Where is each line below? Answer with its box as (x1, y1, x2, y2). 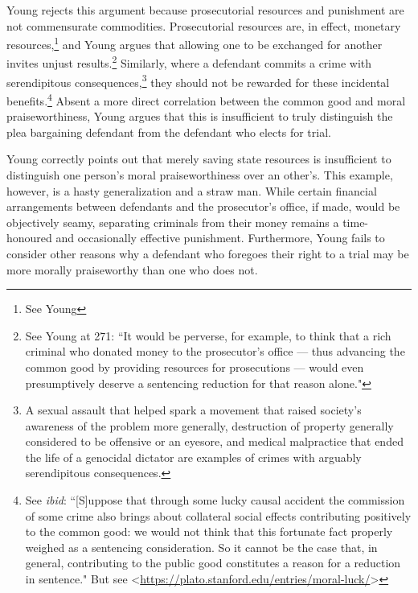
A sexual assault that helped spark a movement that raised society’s (25, 402, 362, 418)
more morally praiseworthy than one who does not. (6, 261, 258, 278)
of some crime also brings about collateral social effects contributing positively (25, 507, 412, 524)
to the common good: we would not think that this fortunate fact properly (25, 523, 393, 540)
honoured (6, 229, 52, 246)
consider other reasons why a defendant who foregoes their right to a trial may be (6, 245, 409, 261)
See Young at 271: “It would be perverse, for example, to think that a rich (25, 327, 391, 344)
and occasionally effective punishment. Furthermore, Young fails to (55, 229, 385, 246)
